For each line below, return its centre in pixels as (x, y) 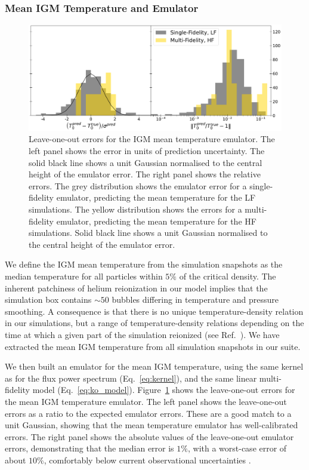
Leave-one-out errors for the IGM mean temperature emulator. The (152, 139)
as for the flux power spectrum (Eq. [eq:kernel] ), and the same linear (131, 378)
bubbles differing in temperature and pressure (195, 299)
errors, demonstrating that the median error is (89, 448)
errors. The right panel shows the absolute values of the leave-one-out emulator (149, 436)
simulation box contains (48, 299)
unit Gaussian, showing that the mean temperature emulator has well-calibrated (152, 425)
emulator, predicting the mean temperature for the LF (156, 197)
